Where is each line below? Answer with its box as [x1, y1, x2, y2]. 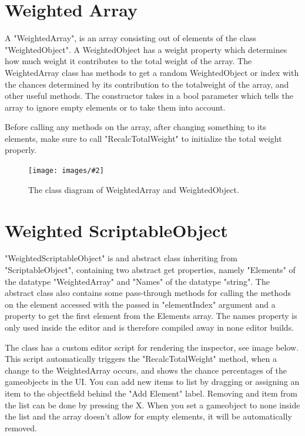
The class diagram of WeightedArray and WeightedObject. [28, 183, 239, 195]
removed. [5, 421, 37, 434]
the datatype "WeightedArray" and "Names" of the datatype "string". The [5, 275, 270, 287]
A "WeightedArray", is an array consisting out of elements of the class [5, 32, 256, 44]
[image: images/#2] [28, 167, 104, 175]
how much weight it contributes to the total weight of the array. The [5, 55, 252, 67]
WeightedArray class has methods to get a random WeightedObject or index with [5, 66, 299, 78]
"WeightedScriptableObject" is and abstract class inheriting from [5, 252, 237, 264]
